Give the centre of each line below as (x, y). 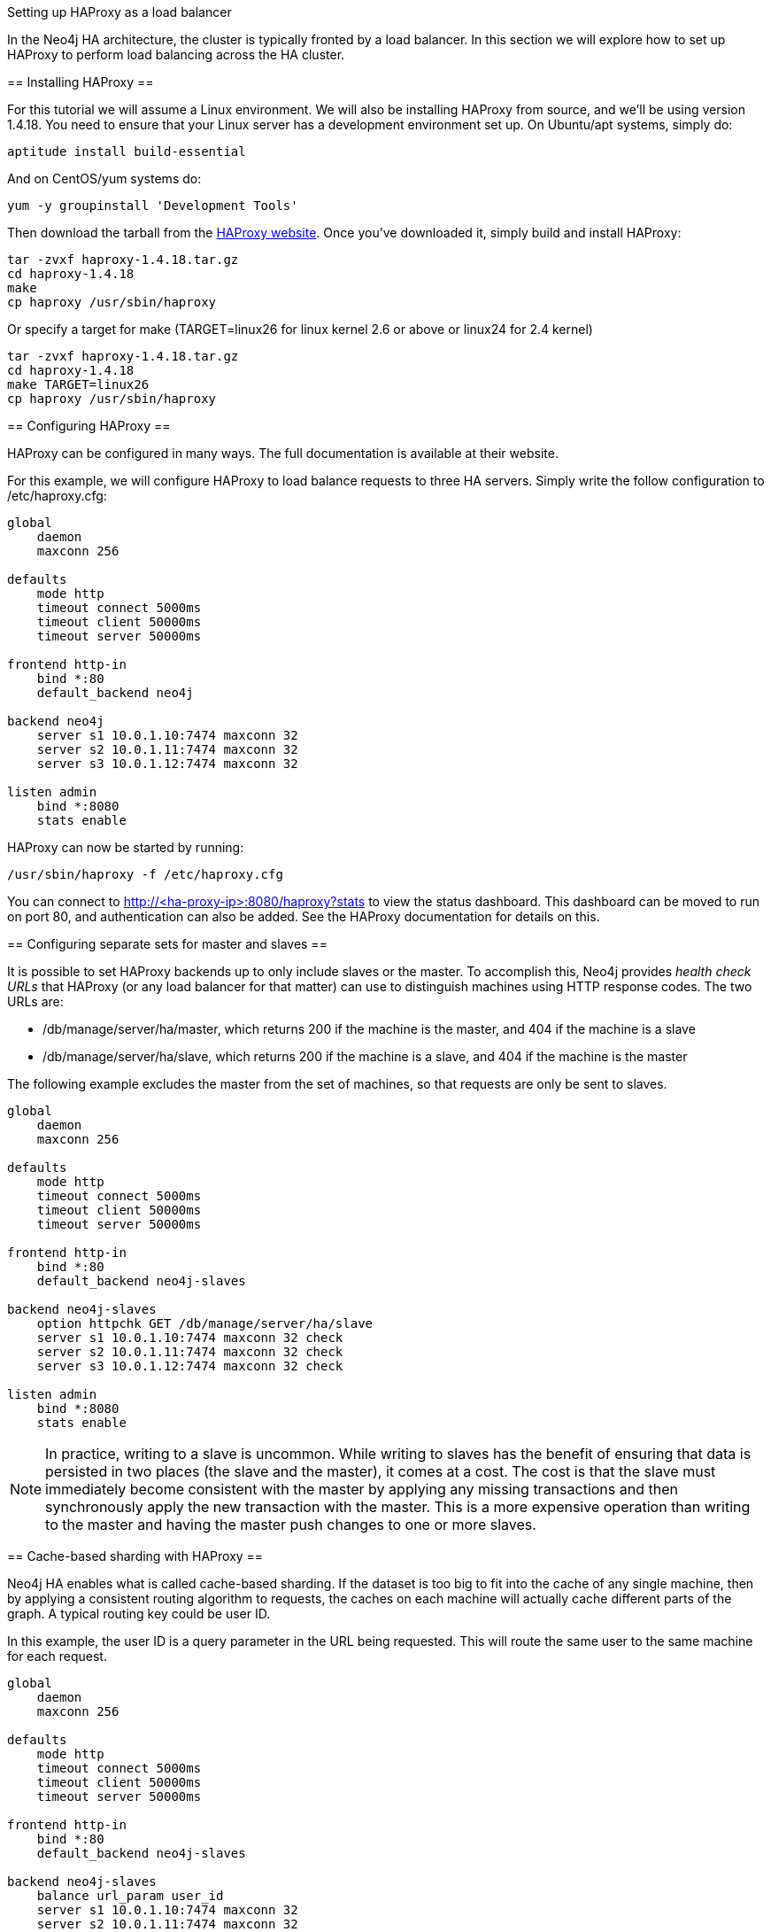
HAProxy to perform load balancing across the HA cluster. (176, 54)
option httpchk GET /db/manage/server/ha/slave (205, 1323)
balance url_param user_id (130, 1896)
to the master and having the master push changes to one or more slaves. (291, 1525)
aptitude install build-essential (127, 151)
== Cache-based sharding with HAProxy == (135, 1556)
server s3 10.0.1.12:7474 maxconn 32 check (190, 1366)
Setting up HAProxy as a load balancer (120, 12)
